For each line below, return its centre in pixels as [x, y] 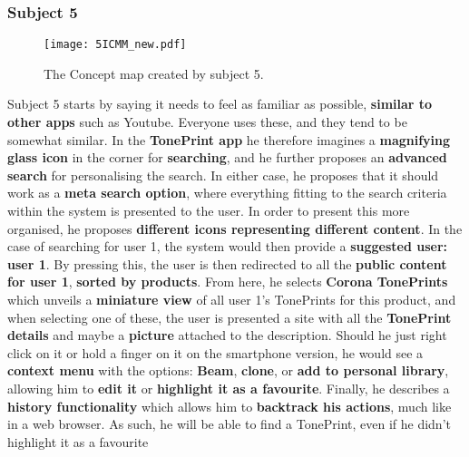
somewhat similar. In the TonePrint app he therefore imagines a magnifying [229, 139]
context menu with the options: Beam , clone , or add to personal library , [228, 370]
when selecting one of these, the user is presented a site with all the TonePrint [230, 317]
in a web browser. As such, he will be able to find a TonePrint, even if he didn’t [229, 424]
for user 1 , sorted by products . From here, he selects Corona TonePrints [228, 282]
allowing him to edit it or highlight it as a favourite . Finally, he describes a [229, 388]
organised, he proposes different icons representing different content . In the [235, 228]
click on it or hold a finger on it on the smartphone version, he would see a [215, 352]
